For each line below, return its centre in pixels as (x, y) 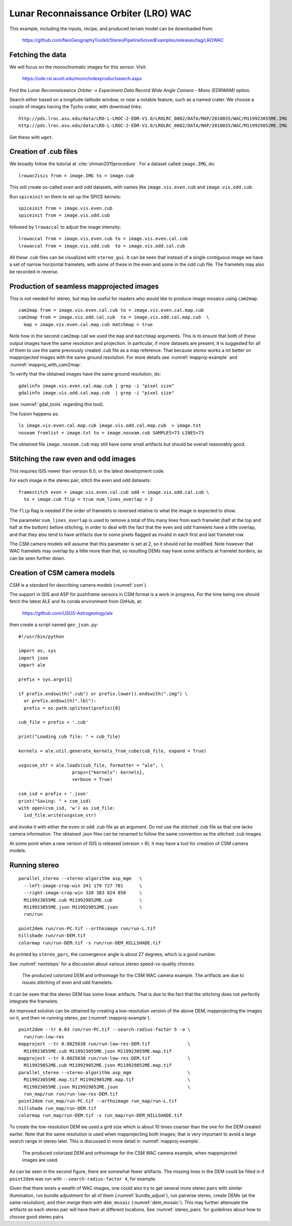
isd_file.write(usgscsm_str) (60, 815)
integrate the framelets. (34, 1001)
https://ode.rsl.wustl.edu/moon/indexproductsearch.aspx (82, 79)
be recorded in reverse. (34, 271)
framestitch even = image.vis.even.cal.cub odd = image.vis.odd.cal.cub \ (114, 492)
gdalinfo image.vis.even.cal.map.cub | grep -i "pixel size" (96, 386)
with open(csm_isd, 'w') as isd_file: (67, 808)
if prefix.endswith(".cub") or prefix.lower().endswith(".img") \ (103, 693)
